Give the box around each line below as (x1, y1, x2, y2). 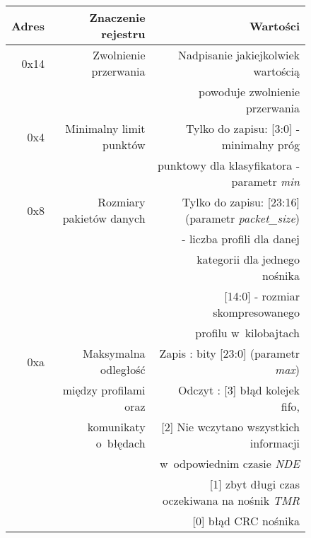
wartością (253, 63, 300, 79)
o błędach (95, 435, 146, 451)
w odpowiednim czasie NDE (159, 455, 300, 472)
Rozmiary (98, 194, 146, 210)
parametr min (231, 173, 300, 189)
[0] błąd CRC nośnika (192, 513, 300, 529)
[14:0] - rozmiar (224, 288, 300, 304)
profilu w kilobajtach (195, 324, 300, 341)
